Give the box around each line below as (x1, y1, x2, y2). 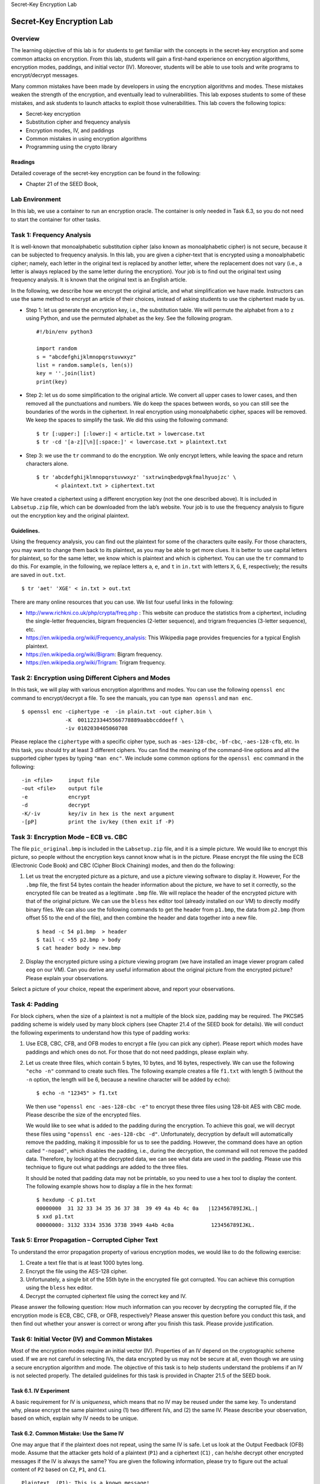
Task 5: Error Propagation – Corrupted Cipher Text (11, 1236, 158, 1244)
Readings (11, 158, 35, 166)
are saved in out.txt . (11, 571, 66, 578)
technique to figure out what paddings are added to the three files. (25, 1163, 188, 1171)
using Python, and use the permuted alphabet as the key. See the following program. (25, 315, 233, 322)
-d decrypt (21, 802, 91, 808)
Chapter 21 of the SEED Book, (25, 180, 98, 188)
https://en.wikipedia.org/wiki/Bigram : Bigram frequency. (25, 651, 163, 658)
